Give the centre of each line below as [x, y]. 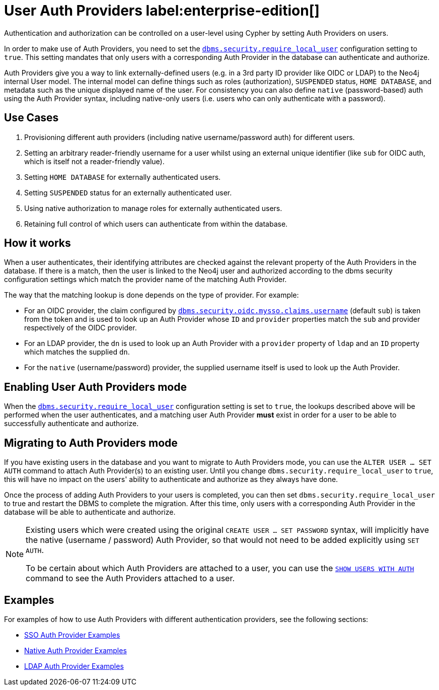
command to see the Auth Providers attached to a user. [130, 578]
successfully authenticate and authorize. [71, 424]
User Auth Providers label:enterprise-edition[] [162, 11]
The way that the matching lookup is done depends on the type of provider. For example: [152, 295]
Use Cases [31, 118]
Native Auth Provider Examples [76, 650]
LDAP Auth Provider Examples [74, 666]
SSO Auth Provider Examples [72, 635]
